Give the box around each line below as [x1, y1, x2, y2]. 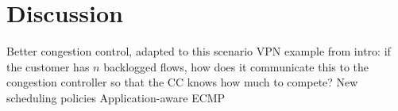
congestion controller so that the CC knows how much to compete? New [6, 74, 358, 90]
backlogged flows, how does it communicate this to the [103, 58, 369, 75]
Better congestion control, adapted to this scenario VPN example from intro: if [6, 43, 391, 59]
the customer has [6, 58, 90, 75]
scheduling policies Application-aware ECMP [6, 89, 226, 105]
